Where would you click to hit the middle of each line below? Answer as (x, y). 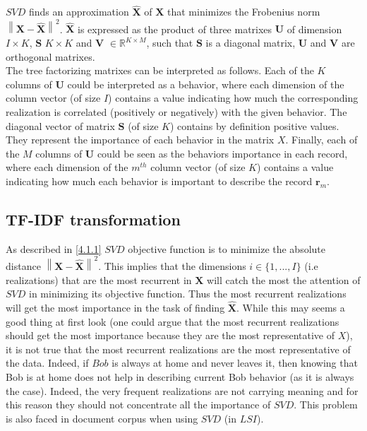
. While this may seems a (290, 307)
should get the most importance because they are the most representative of (170, 335)
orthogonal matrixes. (50, 56)
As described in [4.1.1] (54, 248)
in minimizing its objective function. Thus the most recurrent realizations (188, 294)
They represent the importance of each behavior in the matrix (140, 140)
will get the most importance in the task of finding (115, 307)
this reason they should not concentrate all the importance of (138, 405)
